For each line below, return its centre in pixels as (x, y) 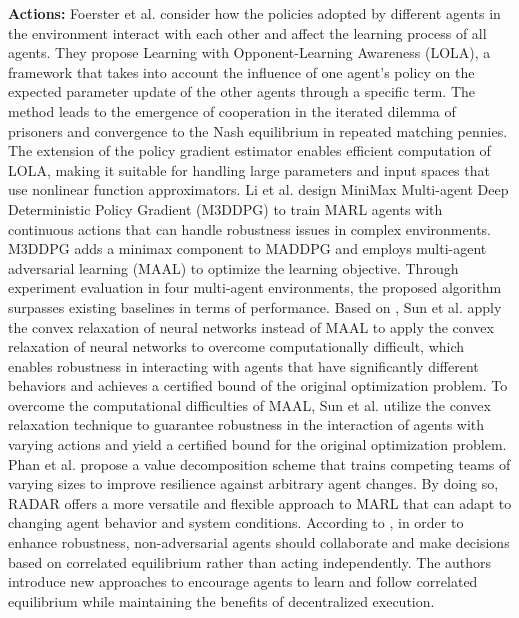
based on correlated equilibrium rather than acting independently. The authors (250, 561)
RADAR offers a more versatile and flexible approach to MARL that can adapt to (260, 502)
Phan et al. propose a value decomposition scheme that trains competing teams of (259, 463)
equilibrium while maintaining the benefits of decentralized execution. (221, 600)
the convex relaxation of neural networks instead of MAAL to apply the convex (251, 326)
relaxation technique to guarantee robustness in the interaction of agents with (246, 424)
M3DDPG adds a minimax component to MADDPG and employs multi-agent (247, 248)
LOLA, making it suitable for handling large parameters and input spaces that (249, 169)
